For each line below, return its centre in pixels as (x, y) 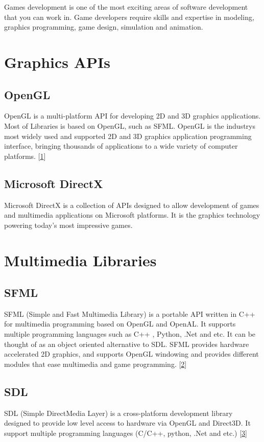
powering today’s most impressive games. (68, 225)
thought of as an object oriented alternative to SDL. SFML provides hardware (127, 344)
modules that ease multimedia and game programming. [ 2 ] (95, 364)
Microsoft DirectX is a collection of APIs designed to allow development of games (132, 205)
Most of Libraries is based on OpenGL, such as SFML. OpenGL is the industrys (130, 125)
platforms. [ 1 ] (25, 156)
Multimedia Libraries (80, 260)
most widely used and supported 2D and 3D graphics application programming (128, 136)
